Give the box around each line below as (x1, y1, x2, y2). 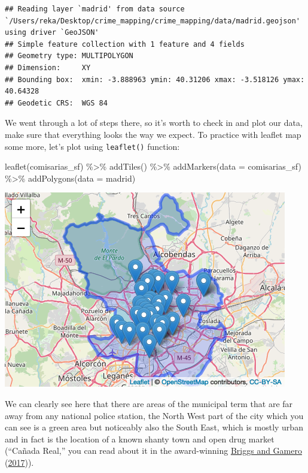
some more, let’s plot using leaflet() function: (5, 140, 180, 152)
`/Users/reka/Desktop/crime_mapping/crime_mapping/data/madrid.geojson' (5, 16, 300, 25)
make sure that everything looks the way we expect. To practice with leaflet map (5, 128, 301, 140)
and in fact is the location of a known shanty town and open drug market (5, 432, 275, 445)
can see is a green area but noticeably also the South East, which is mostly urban (5, 421, 303, 433)
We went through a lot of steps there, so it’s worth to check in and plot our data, (5, 116, 303, 129)
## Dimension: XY (5, 63, 91, 72)
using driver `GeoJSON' (5, 28, 99, 37)
